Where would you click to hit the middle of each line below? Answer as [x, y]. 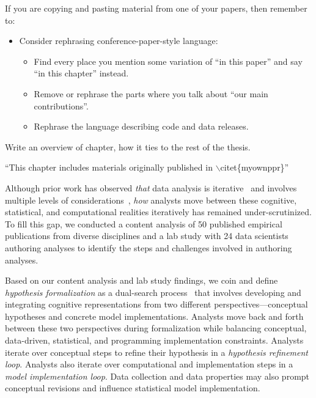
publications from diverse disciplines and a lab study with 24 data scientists [147, 236]
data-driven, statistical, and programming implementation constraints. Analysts [154, 340]
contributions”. [61, 105]
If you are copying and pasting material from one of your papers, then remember [156, 8]
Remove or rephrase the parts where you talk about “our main [151, 93]
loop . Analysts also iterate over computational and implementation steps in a [149, 364]
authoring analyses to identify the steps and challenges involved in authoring [149, 247]
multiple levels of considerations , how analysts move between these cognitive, [151, 200]
